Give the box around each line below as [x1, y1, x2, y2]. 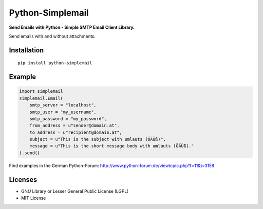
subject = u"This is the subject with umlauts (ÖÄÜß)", [29, 137, 166, 142]
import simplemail [19, 88, 63, 94]
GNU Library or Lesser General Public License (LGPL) [21, 188, 129, 194]
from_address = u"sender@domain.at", [29, 123, 120, 128]
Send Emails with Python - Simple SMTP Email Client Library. [9, 24, 135, 30]
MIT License [21, 195, 46, 201]
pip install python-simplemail [18, 60, 93, 66]
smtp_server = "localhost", [29, 103, 97, 108]
